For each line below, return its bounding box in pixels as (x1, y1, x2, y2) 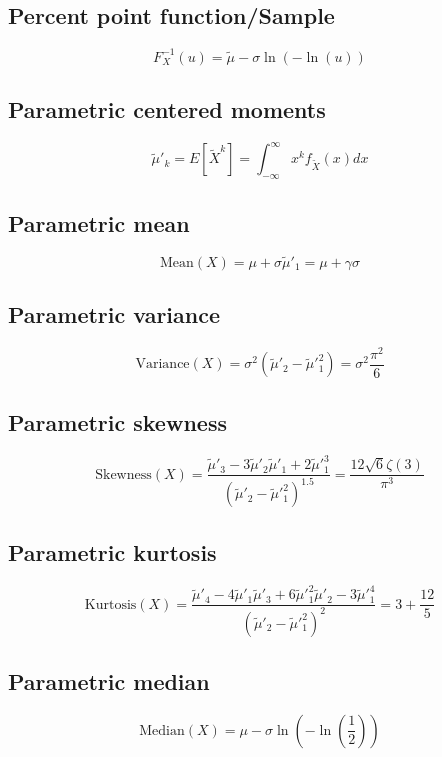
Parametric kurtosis (8, 536, 217, 567)
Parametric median (8, 665, 210, 696)
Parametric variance (8, 299, 221, 330)
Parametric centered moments (8, 94, 326, 125)
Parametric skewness (8, 406, 227, 437)
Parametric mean (8, 207, 190, 238)
